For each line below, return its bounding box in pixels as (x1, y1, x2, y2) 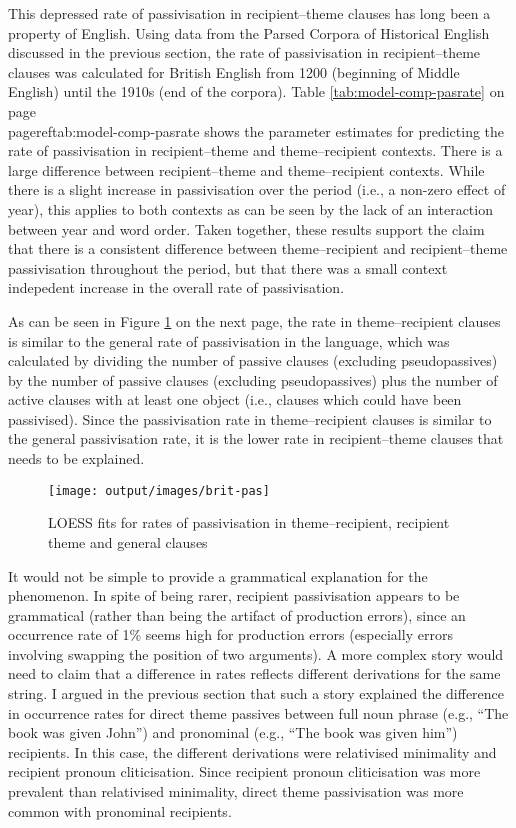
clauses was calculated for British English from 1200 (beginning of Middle (8, 61, 460, 82)
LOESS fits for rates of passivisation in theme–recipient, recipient (48, 512, 450, 533)
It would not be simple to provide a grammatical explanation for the (8, 565, 428, 586)
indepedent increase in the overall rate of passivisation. (8, 277, 345, 298)
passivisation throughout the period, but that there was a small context (8, 257, 448, 278)
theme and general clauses (48, 531, 208, 552)
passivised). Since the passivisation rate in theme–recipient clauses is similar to (8, 408, 492, 429)
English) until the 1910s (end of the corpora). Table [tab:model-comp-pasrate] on (8, 81, 505, 102)
